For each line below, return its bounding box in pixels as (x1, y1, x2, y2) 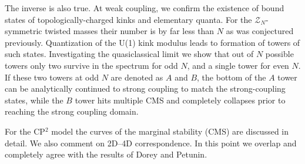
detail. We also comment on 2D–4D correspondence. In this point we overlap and (5, 136, 297, 149)
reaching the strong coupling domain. (5, 105, 139, 118)
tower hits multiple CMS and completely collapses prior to (75, 93, 286, 106)
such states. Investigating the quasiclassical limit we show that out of (5, 48, 254, 60)
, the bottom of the (197, 71, 266, 83)
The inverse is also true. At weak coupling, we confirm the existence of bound (5, 2, 284, 14)
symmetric (5, 25, 42, 37)
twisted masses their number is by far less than (45, 25, 214, 37)
